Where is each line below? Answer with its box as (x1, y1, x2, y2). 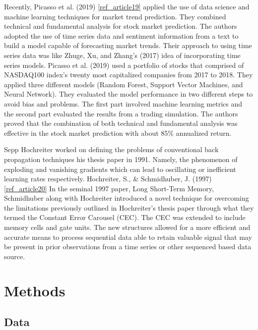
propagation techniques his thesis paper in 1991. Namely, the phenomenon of (4, 154, 238, 164)
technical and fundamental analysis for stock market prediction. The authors (4, 21, 237, 31)
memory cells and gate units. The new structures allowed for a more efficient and (4, 222, 251, 232)
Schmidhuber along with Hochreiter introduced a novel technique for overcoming (4, 193, 249, 203)
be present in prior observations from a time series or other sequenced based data (4, 241, 252, 252)
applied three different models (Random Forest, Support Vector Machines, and (4, 79, 243, 89)
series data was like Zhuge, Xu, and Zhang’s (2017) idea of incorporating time (4, 50, 241, 60)
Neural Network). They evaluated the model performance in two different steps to (4, 89, 253, 99)
